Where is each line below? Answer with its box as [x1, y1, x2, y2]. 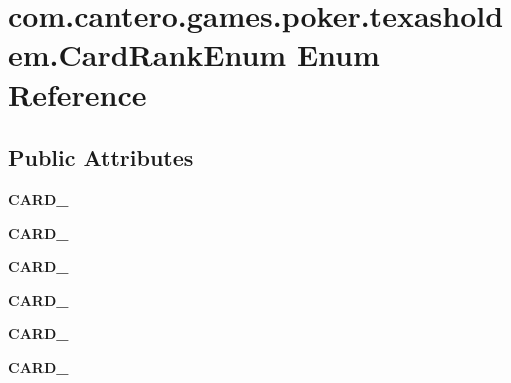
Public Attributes [8, 142, 194, 173]
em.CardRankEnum [8, 34, 287, 75]
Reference [8, 73, 147, 114]
